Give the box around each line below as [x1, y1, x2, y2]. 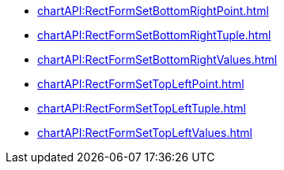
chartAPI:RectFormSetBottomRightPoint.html [37, 4, 269, 17]
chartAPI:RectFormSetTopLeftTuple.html [37, 102, 247, 115]
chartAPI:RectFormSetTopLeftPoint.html [37, 77, 244, 91]
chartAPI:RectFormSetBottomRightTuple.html [37, 28, 271, 42]
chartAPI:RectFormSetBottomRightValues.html [37, 53, 278, 66]
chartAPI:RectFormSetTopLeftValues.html [37, 126, 252, 139]
